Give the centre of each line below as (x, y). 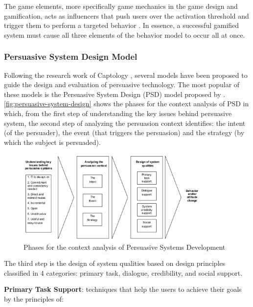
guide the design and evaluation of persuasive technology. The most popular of (122, 84)
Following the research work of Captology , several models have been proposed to (126, 75)
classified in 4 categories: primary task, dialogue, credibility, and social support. (123, 272)
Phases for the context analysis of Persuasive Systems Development (125, 247)
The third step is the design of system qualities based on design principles (115, 263)
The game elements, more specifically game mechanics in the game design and (121, 6)
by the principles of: (34, 298)
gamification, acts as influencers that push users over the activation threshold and (126, 15)
